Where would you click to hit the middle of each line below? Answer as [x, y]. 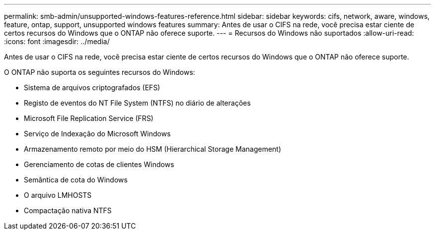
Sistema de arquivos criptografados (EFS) [92, 88]
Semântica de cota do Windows [76, 180]
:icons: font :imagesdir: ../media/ [57, 41]
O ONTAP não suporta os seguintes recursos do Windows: [100, 72]
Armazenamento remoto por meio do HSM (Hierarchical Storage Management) [153, 149]
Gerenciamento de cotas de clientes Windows [99, 164]
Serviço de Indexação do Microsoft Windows [97, 134]
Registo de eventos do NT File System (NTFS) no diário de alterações [137, 103]
